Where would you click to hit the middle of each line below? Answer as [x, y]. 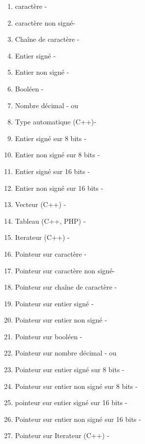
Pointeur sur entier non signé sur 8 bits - [76, 386]
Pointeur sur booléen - [49, 336]
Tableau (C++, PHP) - [50, 221]
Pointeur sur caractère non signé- [65, 270]
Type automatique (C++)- [56, 122]
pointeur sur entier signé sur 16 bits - [71, 402]
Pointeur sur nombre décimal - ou [66, 353]
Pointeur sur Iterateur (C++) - [62, 435]
